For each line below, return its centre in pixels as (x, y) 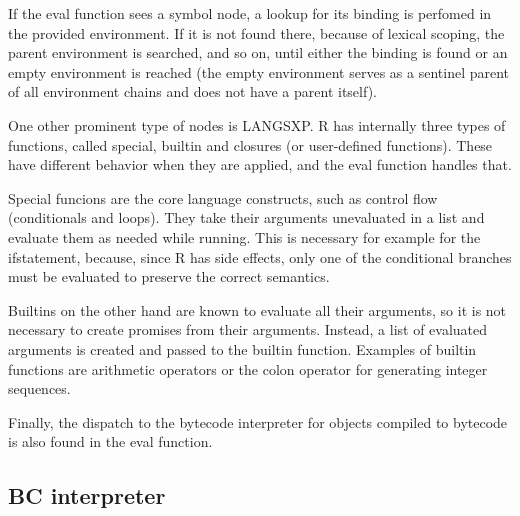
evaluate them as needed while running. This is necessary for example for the (244, 236)
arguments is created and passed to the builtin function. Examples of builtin (242, 348)
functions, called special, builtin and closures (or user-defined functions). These (250, 144)
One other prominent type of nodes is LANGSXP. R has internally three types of (257, 124)
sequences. (39, 388)
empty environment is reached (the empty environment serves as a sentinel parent (259, 71)
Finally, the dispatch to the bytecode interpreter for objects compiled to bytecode (258, 421)
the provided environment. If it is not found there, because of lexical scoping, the (256, 32)
